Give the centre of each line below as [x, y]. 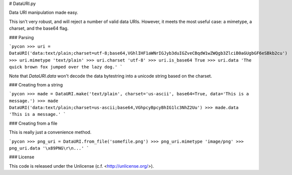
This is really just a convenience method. [50, 132]
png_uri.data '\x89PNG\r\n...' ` [49, 148]
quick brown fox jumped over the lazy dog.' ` [66, 67]
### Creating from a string [36, 85]
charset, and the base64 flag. [39, 28]
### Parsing [22, 37]
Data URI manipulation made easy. [44, 13]
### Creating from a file [33, 123]
